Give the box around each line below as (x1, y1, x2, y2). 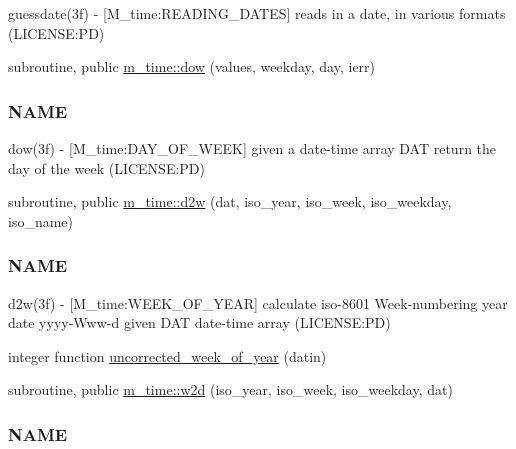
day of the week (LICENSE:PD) (8, 157, 205, 178)
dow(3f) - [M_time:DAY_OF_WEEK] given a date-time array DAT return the (8, 138, 497, 158)
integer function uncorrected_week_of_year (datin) (8, 345, 327, 366)
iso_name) (8, 210, 74, 231)
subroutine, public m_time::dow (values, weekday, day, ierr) (8, 56, 376, 77)
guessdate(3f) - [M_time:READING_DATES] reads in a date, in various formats (8, 3, 506, 23)
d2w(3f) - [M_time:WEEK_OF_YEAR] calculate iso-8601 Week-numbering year (8, 292, 508, 313)
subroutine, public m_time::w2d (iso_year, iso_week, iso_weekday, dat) (8, 379, 453, 400)
